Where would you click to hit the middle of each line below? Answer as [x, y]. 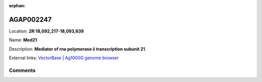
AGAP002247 [30, 19]
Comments [22, 70]
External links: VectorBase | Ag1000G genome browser [64, 58]
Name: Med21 [23, 40]
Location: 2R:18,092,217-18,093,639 [47, 31]
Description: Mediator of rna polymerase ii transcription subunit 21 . [78, 49]
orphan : [17, 6]
